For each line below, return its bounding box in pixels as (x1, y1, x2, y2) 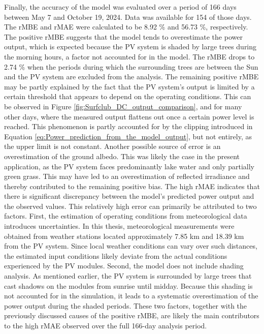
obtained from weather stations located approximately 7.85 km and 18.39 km (4, 230, 244, 241)
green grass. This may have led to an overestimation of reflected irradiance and (4, 171, 250, 181)
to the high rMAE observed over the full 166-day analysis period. (4, 320, 207, 330)
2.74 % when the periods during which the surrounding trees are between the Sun (4, 61, 258, 72)
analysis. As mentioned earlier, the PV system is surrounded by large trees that (4, 270, 252, 281)
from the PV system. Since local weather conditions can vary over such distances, (4, 240, 257, 251)
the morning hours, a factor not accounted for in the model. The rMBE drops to (4, 51, 255, 62)
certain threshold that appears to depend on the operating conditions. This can (4, 91, 251, 102)
